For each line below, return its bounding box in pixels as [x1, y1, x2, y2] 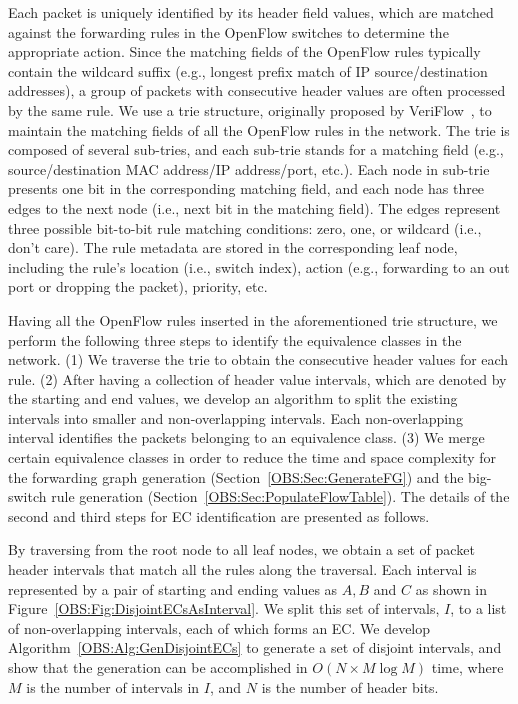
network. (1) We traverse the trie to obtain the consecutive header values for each [8, 349, 509, 370]
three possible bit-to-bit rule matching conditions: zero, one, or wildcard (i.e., [8, 217, 482, 238]
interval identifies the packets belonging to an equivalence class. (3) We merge [8, 427, 485, 448]
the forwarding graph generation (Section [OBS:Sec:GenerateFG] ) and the [8, 466, 464, 487]
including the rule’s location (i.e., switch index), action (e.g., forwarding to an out [8, 256, 510, 277]
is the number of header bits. [261, 676, 439, 697]
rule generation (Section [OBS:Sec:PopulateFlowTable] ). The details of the [51, 486, 510, 507]
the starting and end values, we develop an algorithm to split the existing [8, 388, 458, 409]
